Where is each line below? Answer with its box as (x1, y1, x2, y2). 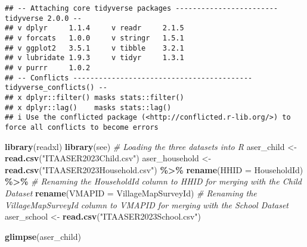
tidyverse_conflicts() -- (5, 83, 107, 92)
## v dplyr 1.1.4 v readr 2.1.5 (5, 24, 184, 33)
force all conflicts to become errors (5, 123, 159, 132)
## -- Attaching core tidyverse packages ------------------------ (5, 4, 278, 12)
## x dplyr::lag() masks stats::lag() (5, 103, 172, 112)
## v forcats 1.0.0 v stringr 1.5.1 (5, 33, 184, 42)
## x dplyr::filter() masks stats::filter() (5, 93, 184, 102)
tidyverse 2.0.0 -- (5, 14, 82, 23)
